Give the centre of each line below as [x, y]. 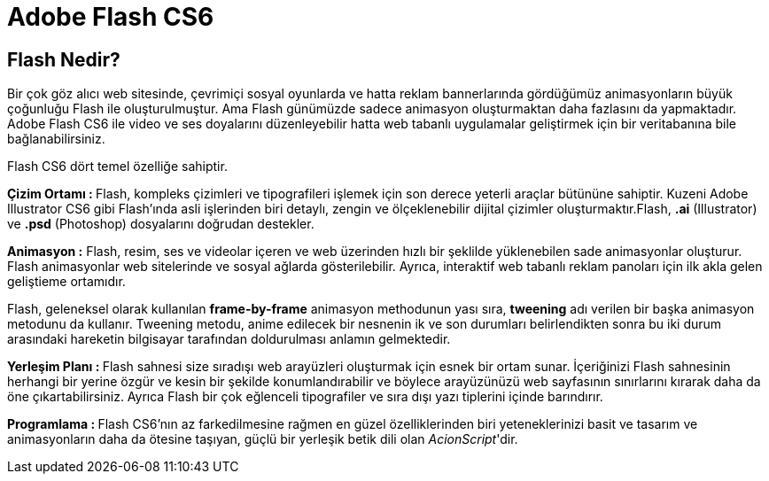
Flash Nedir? [64, 59]
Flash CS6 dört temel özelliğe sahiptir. [117, 167]
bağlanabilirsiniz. [56, 139]
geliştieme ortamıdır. [66, 282]
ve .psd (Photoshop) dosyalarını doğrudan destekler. [161, 224]
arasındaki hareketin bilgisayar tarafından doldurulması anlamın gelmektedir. [229, 339]
